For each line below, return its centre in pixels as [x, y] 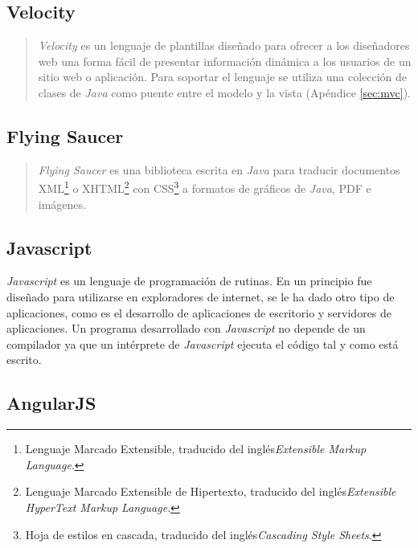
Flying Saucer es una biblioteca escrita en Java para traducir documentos [219, 169]
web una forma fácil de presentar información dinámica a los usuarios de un [225, 61]
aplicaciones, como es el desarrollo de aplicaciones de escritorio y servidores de [199, 312]
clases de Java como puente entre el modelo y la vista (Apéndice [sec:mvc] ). [224, 92]
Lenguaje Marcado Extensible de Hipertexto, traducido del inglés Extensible [211, 491]
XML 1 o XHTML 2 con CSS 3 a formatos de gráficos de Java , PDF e [205, 187]
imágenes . [62, 204]
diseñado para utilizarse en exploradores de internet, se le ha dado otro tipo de [201, 297]
